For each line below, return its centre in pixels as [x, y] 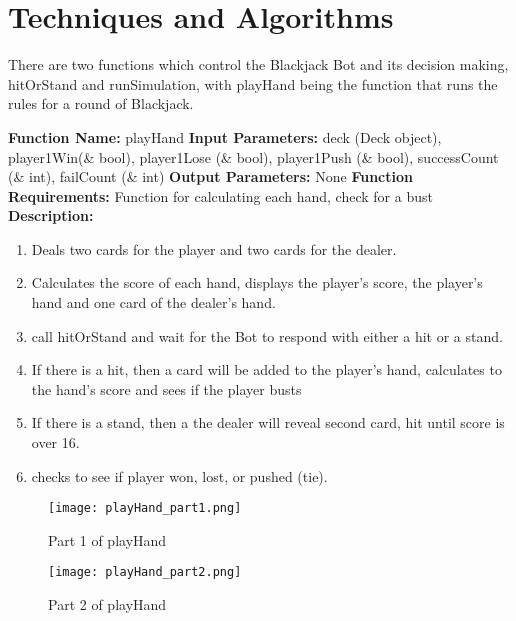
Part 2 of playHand [107, 604]
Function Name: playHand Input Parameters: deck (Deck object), [225, 136]
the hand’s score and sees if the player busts [166, 388]
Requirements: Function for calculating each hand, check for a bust [220, 195]
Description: [51, 215]
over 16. [55, 442]
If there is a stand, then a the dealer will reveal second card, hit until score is [268, 422]
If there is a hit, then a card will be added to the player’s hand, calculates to [266, 369]
